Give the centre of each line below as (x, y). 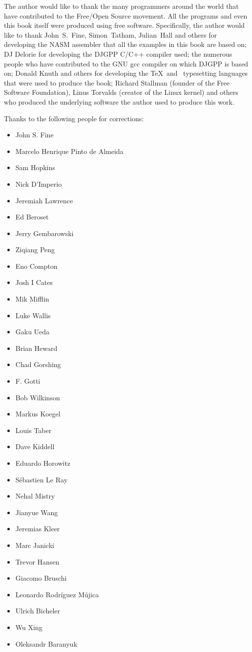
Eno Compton (36, 266)
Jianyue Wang (37, 512)
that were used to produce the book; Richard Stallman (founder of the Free (117, 82)
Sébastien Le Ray (42, 479)
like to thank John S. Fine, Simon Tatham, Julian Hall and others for (110, 34)
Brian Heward (36, 348)
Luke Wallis (33, 315)
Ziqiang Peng (35, 250)
